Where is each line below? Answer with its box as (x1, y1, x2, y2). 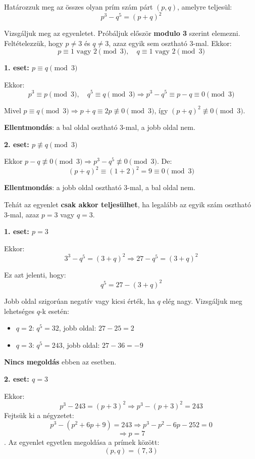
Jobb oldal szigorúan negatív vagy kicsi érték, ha (4, 295, 155, 306)
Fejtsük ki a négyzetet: (4, 409, 74, 420)
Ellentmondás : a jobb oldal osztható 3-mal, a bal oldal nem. (4, 182, 195, 193)
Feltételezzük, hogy (4, 37, 63, 48)
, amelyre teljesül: (177, 2, 232, 12)
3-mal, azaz (4, 209, 39, 219)
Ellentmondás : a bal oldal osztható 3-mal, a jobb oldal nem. (4, 122, 195, 132)
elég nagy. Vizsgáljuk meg (163, 295, 242, 306)
